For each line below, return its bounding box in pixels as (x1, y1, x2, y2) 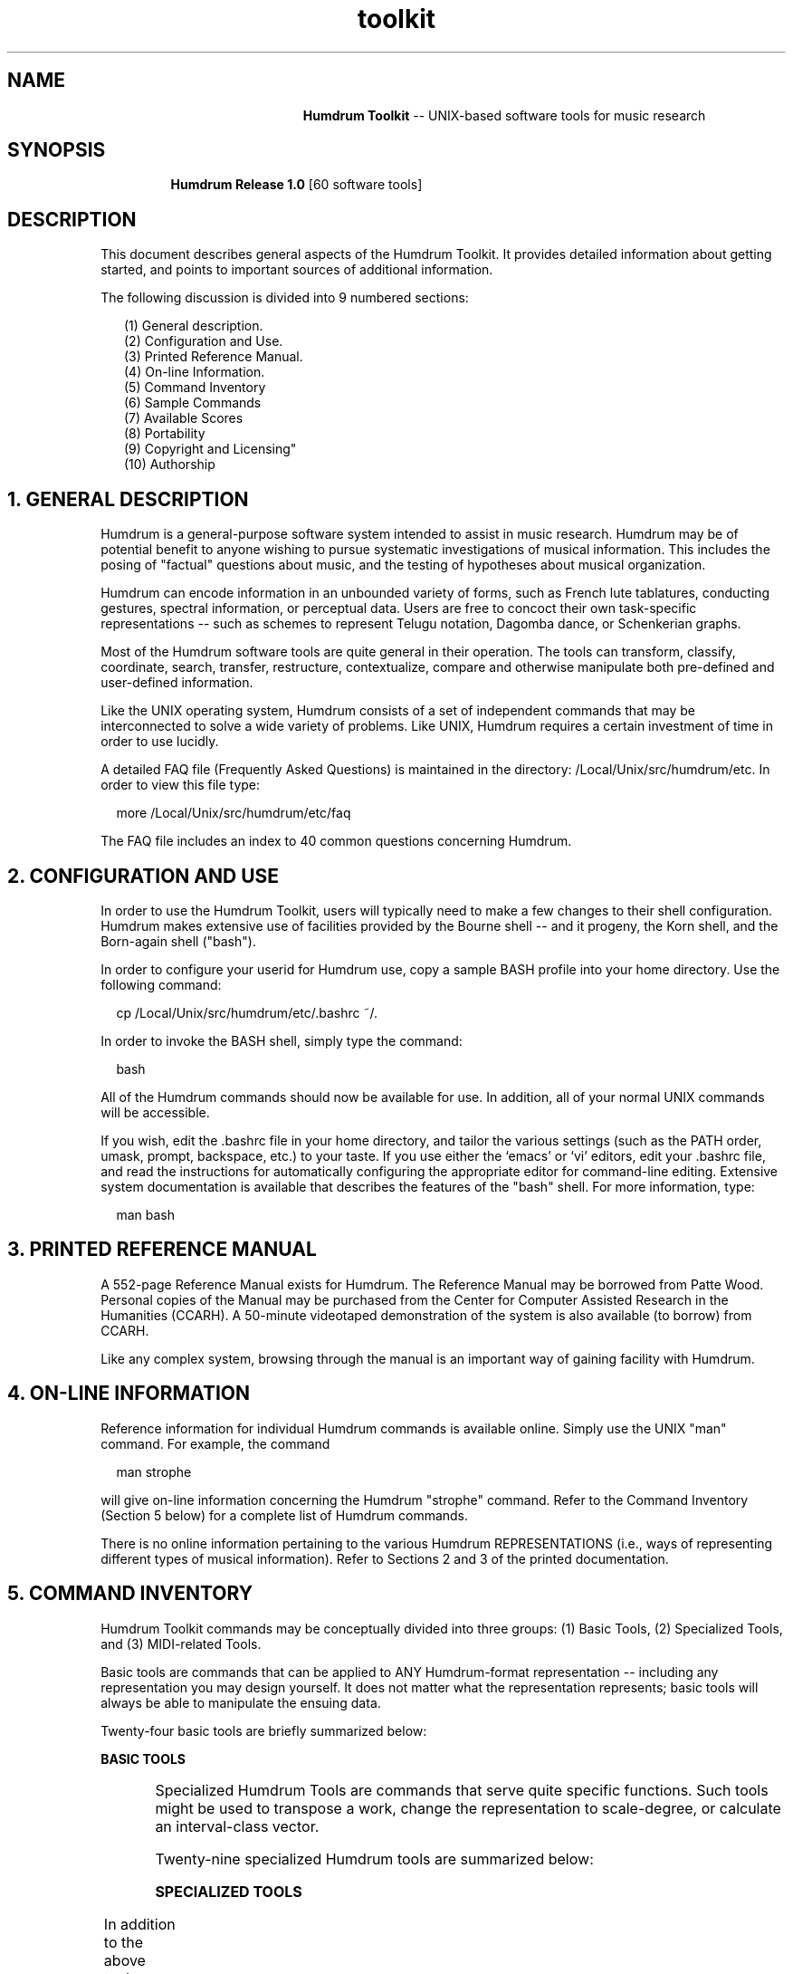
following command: (100, 976, 222, 992)
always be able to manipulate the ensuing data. (100, 1694, 381, 1710)
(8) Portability (124, 426, 205, 442)
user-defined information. (100, 675, 253, 691)
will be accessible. (100, 1104, 210, 1120)
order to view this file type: (100, 777, 261, 793)
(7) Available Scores (124, 410, 244, 426)
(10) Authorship (124, 456, 215, 473)
